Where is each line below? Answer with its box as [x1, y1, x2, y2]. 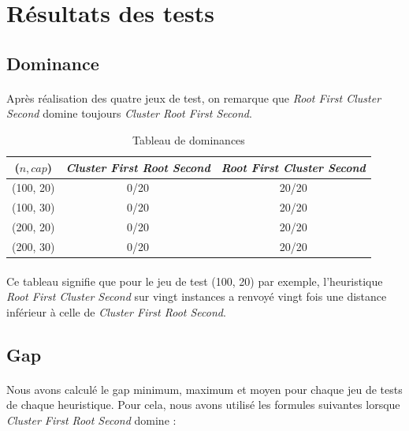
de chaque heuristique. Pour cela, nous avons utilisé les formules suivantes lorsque [6, 396, 400, 413]
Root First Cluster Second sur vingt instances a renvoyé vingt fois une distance [6, 288, 387, 305]
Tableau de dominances [132, 131, 245, 148]
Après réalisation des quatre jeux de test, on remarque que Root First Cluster [6, 89, 381, 106]
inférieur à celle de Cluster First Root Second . [6, 303, 226, 320]
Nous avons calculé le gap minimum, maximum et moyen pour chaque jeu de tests [6, 380, 403, 397]
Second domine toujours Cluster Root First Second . [6, 105, 252, 122]
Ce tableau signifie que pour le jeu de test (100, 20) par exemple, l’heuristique [6, 272, 383, 289]
